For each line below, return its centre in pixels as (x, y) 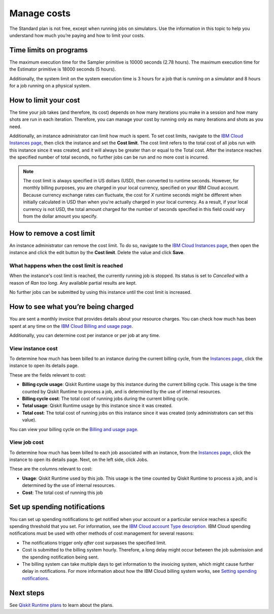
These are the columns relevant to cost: (51, 469)
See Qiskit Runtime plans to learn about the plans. (61, 605)
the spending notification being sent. (60, 557)
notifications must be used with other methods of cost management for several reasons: (102, 533)
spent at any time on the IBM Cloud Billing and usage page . (71, 326)
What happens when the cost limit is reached (66, 266)
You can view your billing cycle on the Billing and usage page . (74, 429)
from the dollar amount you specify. (60, 216)
